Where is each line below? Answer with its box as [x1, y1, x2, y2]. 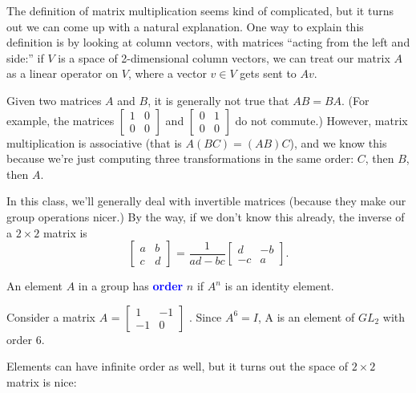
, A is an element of [258, 308, 355, 325]
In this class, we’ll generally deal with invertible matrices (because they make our [6, 192, 406, 209]
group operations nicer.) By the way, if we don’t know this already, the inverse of [6, 208, 405, 225]
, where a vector [127, 65, 207, 82]
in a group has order [78, 278, 184, 294]
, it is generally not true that [147, 91, 289, 108]
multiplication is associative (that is [6, 134, 182, 151]
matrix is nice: [6, 373, 77, 390]
